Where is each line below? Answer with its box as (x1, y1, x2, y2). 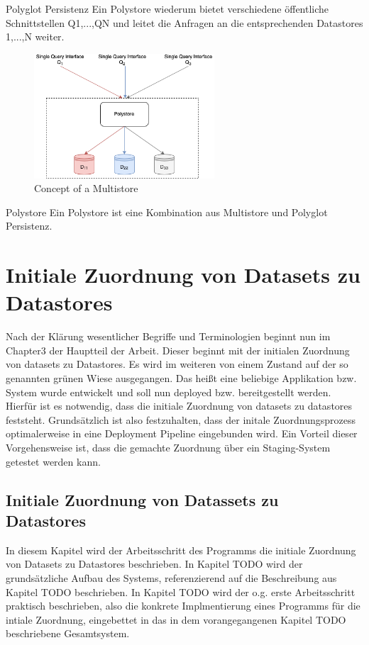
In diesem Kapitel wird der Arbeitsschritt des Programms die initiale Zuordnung (6, 542, 356, 557)
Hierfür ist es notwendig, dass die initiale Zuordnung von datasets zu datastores (6, 398, 353, 413)
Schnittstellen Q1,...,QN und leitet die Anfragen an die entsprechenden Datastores (6, 15, 363, 30)
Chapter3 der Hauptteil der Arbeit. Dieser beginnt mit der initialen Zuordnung (6, 342, 350, 357)
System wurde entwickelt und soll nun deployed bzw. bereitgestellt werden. (6, 384, 331, 399)
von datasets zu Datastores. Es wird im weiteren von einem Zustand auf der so (6, 357, 348, 371)
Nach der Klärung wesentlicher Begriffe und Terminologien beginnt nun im (6, 329, 331, 344)
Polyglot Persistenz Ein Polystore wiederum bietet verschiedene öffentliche (6, 1, 329, 16)
